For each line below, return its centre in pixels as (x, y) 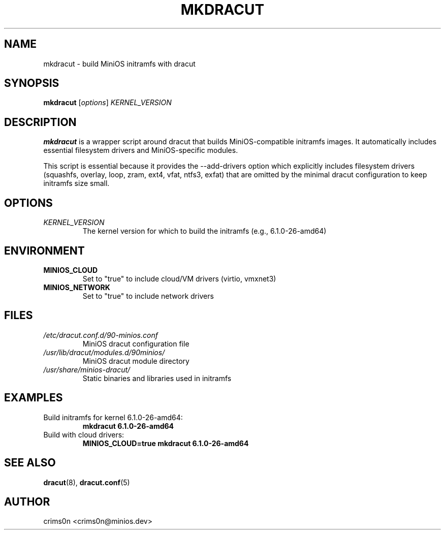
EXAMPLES (34, 398)
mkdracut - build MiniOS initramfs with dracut (119, 64)
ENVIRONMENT (44, 250)
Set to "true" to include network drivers (148, 296)
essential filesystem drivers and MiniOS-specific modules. (141, 150)
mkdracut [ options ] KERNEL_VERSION (107, 103)
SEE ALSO (30, 463)
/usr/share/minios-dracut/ (87, 369)
